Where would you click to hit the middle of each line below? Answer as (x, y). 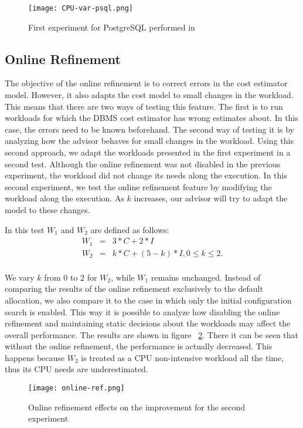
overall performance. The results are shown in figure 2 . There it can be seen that (152, 334)
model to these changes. (47, 209)
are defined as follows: (130, 229)
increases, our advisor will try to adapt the (211, 198)
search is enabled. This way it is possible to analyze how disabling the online (142, 311)
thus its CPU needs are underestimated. (76, 369)
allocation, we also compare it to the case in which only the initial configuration (148, 300)
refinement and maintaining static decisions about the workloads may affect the (148, 323)
